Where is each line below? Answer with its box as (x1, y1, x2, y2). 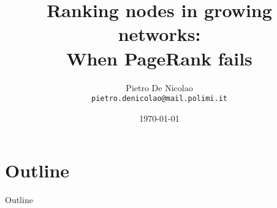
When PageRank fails (66, 45, 252, 70)
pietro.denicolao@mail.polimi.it (91, 94, 227, 103)
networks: (118, 21, 201, 46)
